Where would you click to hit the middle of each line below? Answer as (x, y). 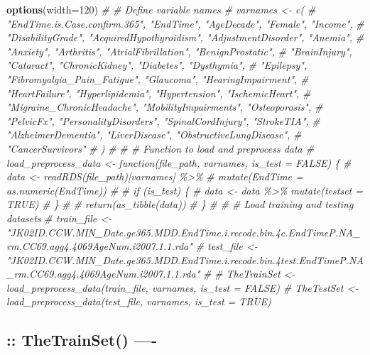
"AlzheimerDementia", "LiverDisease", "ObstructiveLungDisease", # (154, 135)
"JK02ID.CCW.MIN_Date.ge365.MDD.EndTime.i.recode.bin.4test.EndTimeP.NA (185, 260)
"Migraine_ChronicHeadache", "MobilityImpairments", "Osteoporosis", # (165, 107)
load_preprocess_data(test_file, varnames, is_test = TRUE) (139, 301)
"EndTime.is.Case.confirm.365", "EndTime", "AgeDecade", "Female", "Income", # (185, 23)
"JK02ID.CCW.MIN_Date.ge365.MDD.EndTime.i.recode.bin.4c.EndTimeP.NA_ (184, 232)
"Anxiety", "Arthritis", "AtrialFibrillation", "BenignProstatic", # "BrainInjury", (179, 51)
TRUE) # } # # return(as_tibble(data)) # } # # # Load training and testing (180, 204)
